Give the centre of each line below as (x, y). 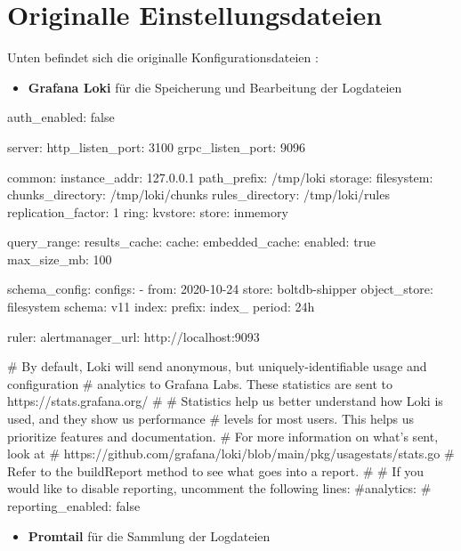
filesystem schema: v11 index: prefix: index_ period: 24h (161, 307)
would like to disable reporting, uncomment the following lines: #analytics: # (219, 488)
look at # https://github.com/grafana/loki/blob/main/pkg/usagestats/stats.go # (231, 454)
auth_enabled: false (61, 117)
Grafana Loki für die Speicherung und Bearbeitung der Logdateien (215, 87)
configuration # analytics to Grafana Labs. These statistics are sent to (200, 383)
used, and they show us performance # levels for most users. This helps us (211, 419)
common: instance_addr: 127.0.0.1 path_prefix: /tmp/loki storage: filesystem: (220, 177)
